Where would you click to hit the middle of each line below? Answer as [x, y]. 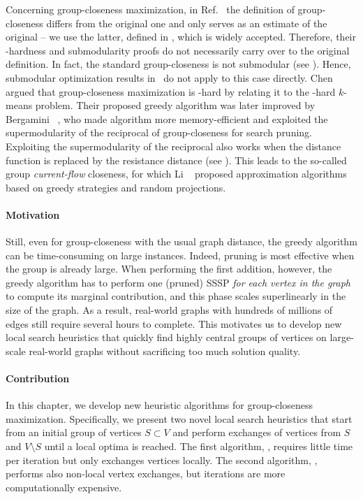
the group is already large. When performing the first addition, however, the [169, 269]
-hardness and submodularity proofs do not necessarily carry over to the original [178, 50]
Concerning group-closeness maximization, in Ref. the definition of [150, 9]
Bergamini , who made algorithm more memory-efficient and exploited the [167, 118]
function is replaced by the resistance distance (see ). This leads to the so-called [176, 160]
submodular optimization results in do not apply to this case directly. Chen [169, 77]
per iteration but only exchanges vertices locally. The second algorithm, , [162, 460]
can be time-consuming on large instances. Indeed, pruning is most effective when [180, 255]
